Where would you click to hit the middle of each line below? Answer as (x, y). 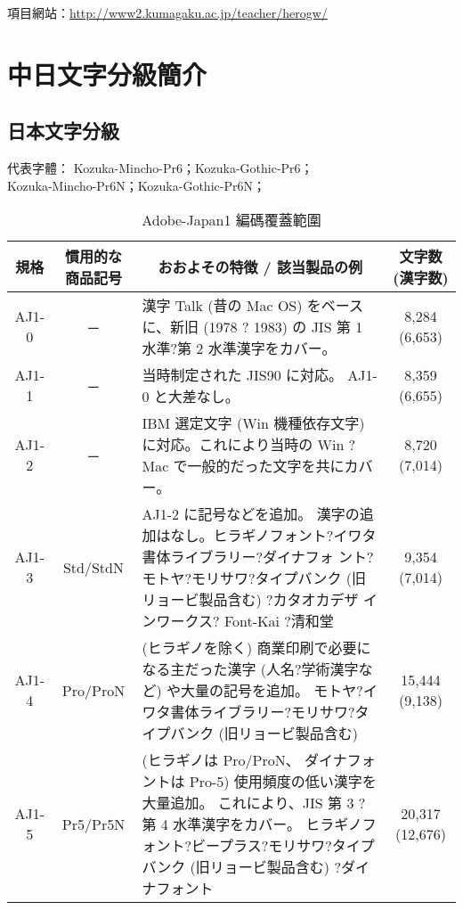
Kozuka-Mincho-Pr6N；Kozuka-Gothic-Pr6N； (136, 185)
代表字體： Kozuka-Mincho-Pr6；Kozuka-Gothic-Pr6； (160, 168)
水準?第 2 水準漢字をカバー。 (239, 348)
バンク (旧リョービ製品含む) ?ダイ (256, 867)
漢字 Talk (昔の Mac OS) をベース (253, 306)
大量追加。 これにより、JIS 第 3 (248, 803)
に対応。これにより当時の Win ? (249, 445)
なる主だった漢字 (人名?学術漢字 (250, 669)
